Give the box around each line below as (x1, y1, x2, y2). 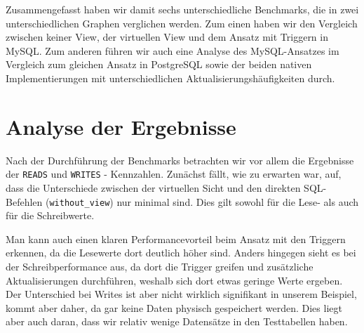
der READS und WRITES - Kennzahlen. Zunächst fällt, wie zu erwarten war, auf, (6, 166, 342, 181)
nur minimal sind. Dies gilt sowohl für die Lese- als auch (116, 194, 359, 209)
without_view (49, 197, 110, 208)
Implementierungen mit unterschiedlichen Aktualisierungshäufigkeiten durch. (6, 70, 335, 85)
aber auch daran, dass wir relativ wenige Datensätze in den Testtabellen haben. (6, 314, 348, 329)
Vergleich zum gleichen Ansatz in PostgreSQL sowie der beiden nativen (6, 57, 312, 72)
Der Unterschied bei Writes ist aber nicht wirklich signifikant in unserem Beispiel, (6, 287, 357, 301)
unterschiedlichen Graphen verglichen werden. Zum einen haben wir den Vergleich (6, 15, 358, 30)
